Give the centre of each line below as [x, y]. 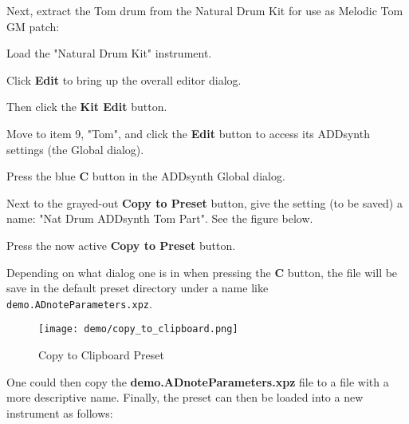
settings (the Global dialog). [75, 149]
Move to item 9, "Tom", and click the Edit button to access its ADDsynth [188, 133]
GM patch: [33, 26]
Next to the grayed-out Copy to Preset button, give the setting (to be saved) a [204, 202]
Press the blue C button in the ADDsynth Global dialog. [146, 176]
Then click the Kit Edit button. [87, 107]
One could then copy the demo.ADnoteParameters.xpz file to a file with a [198, 381]
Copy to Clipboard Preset [101, 355]
